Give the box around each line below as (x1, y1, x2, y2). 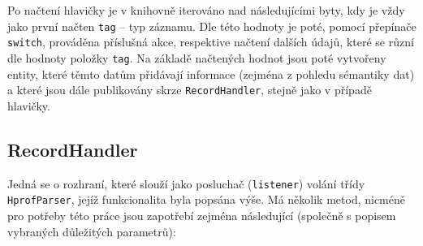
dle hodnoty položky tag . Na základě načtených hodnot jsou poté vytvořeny (7, 49, 386, 66)
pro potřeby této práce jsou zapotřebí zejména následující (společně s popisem (7, 206, 396, 223)
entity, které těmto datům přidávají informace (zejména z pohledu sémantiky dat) (7, 65, 415, 82)
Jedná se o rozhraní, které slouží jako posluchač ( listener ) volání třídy (7, 175, 365, 192)
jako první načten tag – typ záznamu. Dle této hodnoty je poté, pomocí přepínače (7, 17, 417, 34)
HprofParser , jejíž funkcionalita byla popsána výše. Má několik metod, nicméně (7, 191, 405, 208)
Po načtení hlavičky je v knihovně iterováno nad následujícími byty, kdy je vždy (7, 2, 405, 18)
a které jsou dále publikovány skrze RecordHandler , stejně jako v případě (7, 81, 372, 98)
